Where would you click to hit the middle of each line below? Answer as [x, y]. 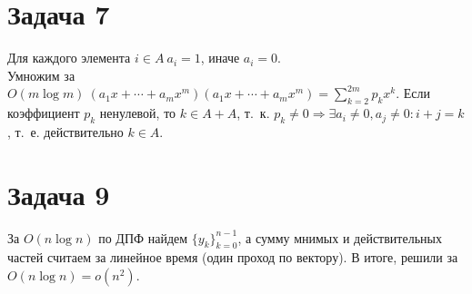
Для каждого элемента [69, 58]
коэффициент [44, 113]
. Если [413, 93]
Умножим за [41, 75]
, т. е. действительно [65, 131]
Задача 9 [59, 194]
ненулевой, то [138, 113]
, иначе [220, 58]
